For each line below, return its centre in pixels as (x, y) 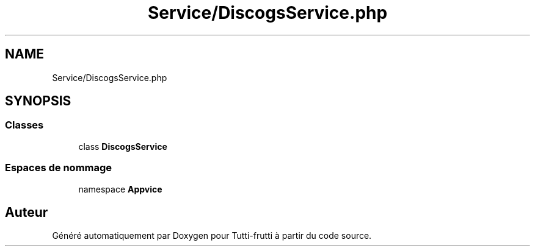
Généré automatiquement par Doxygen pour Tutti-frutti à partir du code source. (212, 236)
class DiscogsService (123, 146)
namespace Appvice (120, 189)
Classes (24, 125)
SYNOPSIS (38, 101)
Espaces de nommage (59, 168)
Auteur (27, 212)
